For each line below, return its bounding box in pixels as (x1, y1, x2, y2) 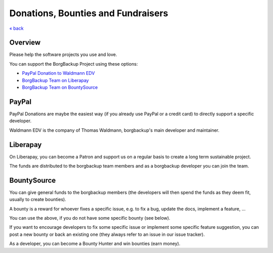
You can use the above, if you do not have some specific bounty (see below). (9, 215, 170, 221)
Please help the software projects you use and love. (9, 52, 117, 58)
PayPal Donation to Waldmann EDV (22, 70, 95, 76)
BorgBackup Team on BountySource (22, 84, 98, 90)
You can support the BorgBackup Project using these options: (9, 61, 138, 67)
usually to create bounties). (9, 196, 67, 203)
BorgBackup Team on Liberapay (22, 77, 89, 83)
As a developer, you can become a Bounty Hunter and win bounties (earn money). (9, 240, 180, 247)
